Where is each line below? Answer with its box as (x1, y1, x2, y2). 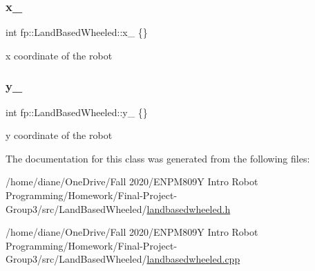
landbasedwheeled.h (146, 201, 231, 216)
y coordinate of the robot (6, 128, 113, 142)
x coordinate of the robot (6, 48, 113, 62)
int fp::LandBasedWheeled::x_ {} (6, 25, 148, 39)
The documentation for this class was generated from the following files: (6, 151, 310, 165)
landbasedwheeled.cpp (146, 252, 240, 266)
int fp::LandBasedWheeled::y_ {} (6, 104, 148, 119)
